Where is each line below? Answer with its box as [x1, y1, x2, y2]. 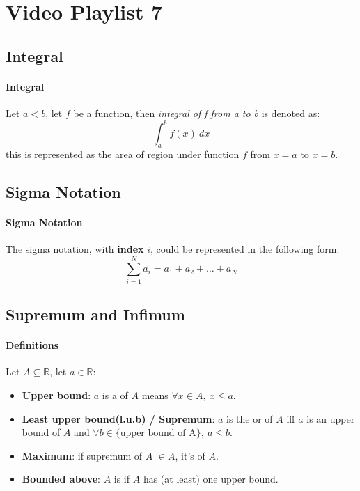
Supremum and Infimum [6, 304, 185, 325]
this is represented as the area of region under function [6, 146, 240, 161]
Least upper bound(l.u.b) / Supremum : [22, 411, 215, 426]
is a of [102, 387, 128, 402]
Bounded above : [22, 471, 100, 486]
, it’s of [175, 448, 205, 462]
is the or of [226, 411, 273, 426]
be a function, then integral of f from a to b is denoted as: [73, 105, 320, 120]
